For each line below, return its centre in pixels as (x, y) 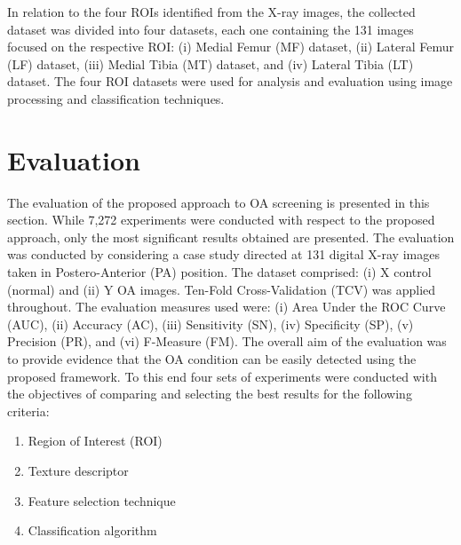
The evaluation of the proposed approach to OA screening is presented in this (219, 202)
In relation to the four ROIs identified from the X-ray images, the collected (211, 12)
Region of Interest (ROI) (95, 441)
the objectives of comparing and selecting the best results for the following (210, 394)
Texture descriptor (78, 470)
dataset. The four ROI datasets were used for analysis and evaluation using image (230, 81)
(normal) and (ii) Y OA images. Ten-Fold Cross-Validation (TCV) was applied (222, 289)
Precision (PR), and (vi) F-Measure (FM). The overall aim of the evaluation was (227, 341)
